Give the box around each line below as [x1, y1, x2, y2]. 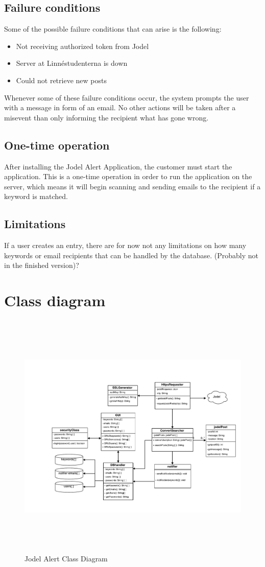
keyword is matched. [4, 191, 68, 202]
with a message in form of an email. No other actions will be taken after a [4, 102, 236, 113]
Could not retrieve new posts [16, 75, 107, 85]
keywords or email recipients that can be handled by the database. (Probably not [4, 250, 258, 260]
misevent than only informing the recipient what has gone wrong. [4, 112, 209, 122]
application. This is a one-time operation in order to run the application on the [4, 171, 252, 182]
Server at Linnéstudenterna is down [16, 58, 128, 68]
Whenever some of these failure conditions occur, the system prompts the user [4, 92, 249, 103]
